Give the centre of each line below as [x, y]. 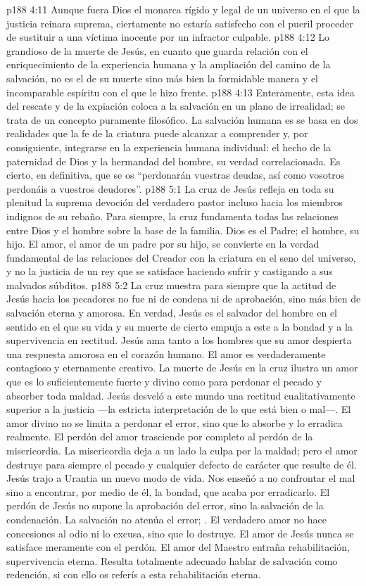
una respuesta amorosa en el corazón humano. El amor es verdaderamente [166, 353]
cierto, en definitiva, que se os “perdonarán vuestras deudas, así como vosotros [176, 175]
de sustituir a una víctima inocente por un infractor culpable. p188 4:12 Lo [168, 37]
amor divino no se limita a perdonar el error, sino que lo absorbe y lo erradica [175, 422]
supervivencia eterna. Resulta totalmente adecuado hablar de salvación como [172, 560]
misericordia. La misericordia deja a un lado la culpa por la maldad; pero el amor [182, 450]
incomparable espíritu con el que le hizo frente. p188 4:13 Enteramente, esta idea [181, 92]
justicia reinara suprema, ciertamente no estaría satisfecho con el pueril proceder [180, 23]
